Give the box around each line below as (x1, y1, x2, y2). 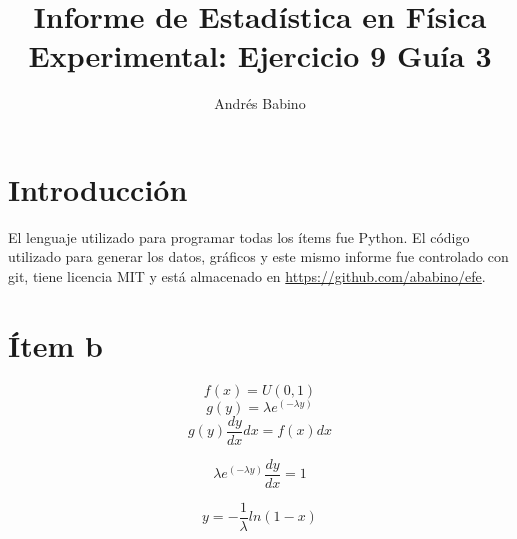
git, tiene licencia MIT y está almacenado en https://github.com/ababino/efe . (8, 266, 486, 287)
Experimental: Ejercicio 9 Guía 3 (28, 35, 492, 76)
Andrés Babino (214, 93, 306, 114)
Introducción (8, 168, 188, 209)
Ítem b (8, 324, 103, 365)
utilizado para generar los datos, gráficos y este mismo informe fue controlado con (8, 246, 509, 267)
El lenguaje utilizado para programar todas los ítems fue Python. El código (8, 226, 470, 247)
